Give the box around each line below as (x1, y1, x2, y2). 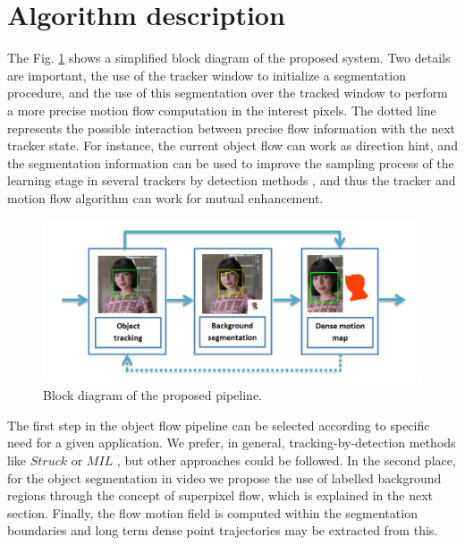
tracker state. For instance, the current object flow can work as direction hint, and (7, 136, 458, 155)
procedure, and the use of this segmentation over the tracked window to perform (7, 83, 448, 102)
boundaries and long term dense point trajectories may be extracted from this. (7, 521, 438, 540)
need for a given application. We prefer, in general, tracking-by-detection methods (7, 433, 456, 452)
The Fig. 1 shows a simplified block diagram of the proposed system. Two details (7, 48, 451, 67)
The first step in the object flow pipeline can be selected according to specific (7, 415, 430, 434)
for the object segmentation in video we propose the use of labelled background (7, 468, 442, 487)
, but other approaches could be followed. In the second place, (116, 451, 456, 470)
